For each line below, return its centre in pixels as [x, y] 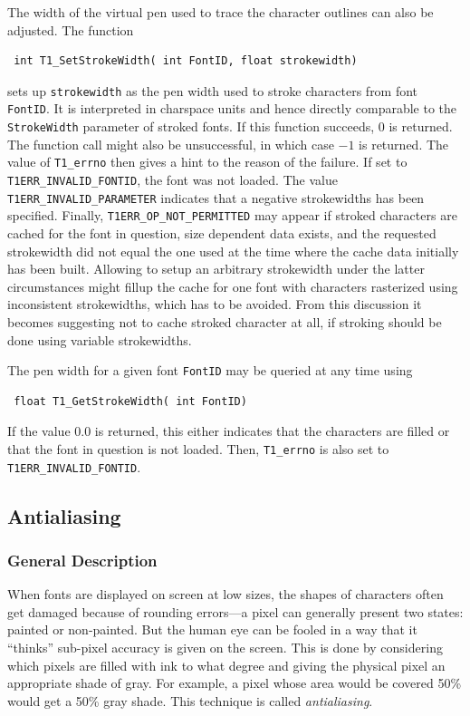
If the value [39, 431]
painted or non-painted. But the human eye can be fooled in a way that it [212, 629]
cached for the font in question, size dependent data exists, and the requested [222, 232]
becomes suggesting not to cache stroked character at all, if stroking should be [225, 321]
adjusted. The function [71, 29]
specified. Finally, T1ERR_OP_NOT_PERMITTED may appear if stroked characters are [232, 215]
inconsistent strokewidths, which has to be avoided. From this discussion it [215, 304]
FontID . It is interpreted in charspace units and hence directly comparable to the [232, 108]
